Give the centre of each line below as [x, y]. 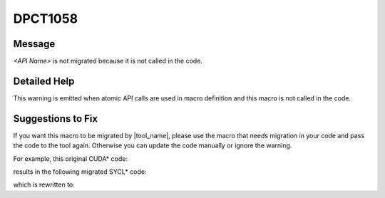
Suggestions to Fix [56, 119]
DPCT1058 [46, 19]
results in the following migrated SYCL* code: [80, 172]
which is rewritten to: [44, 184]
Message [34, 44]
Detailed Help [44, 81]
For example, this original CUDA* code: [71, 158]
